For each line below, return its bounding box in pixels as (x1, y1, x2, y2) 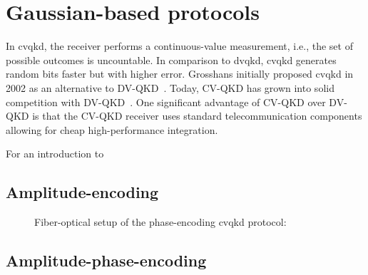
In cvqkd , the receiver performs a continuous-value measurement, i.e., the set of (6, 38, 353, 53)
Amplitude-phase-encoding (6, 249, 207, 271)
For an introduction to (6, 146, 104, 161)
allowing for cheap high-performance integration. (6, 122, 218, 137)
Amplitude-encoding (6, 181, 159, 203)
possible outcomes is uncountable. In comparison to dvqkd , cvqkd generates (6, 52, 337, 67)
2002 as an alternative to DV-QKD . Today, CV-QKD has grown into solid (6, 80, 334, 95)
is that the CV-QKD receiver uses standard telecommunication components (32, 108, 362, 123)
